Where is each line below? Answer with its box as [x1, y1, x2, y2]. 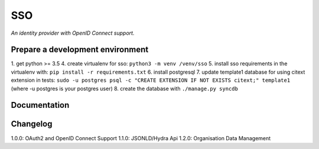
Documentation [11, 100, 70, 110]
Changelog [11, 119, 53, 129]
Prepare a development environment [11, 45, 149, 55]
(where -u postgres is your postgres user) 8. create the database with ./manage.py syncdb [11, 85, 239, 92]
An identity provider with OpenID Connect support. [11, 29, 135, 37]
